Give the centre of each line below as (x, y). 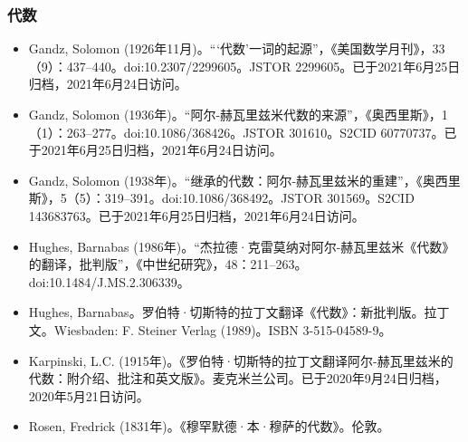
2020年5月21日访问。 (89, 395)
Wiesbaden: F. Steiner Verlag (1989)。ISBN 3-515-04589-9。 (223, 329)
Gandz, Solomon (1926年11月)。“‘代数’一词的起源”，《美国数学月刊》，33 (237, 48)
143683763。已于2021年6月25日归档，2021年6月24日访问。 (196, 215)
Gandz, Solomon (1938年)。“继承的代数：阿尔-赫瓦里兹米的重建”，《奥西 (238, 180)
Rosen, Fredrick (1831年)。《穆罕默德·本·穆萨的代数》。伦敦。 (209, 426)
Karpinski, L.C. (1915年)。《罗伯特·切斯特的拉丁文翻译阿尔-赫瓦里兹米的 (241, 360)
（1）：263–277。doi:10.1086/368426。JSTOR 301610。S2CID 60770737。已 (243, 132)
